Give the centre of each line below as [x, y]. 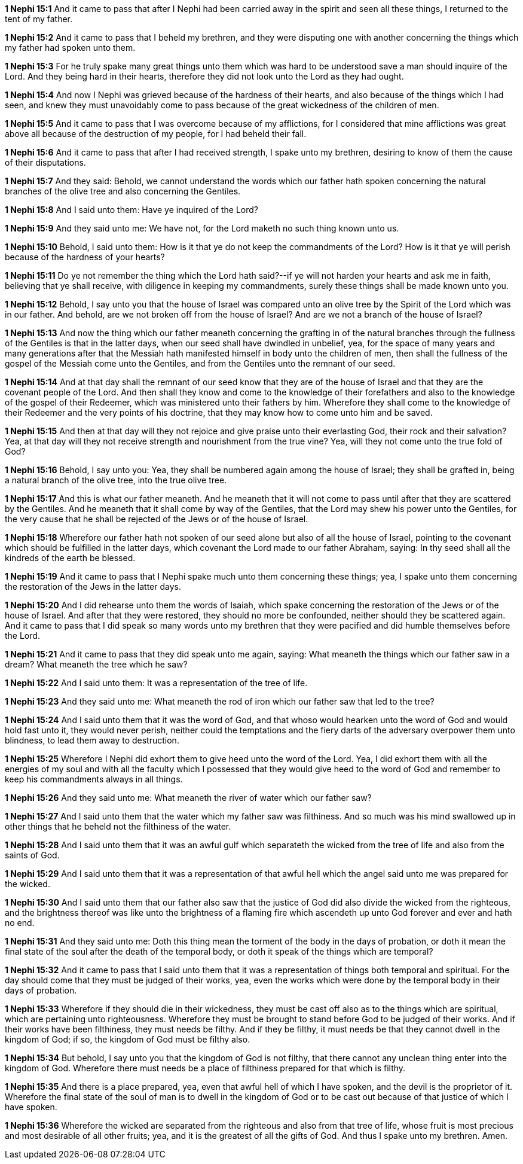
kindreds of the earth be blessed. [70, 558]
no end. [20, 923]
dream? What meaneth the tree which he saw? [96, 664]
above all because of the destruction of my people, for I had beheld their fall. [156, 134]
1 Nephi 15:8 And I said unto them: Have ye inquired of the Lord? [131, 210]
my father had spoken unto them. [70, 48]
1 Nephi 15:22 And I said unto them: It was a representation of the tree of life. [156, 683]
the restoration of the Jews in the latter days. [93, 586]
